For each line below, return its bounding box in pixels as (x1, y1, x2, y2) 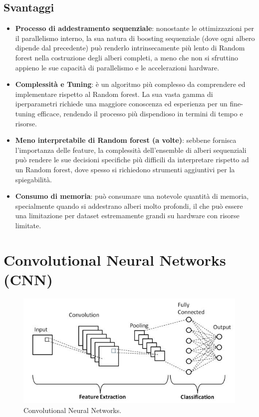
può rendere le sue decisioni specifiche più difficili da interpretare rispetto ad (15, 154, 249, 165)
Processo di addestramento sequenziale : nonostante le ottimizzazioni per (15, 23, 254, 33)
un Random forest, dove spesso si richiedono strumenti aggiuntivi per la (15, 164, 235, 174)
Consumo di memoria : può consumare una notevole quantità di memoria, (15, 191, 249, 201)
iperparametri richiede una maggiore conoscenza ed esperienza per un (15, 98, 228, 109)
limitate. (15, 220, 41, 230)
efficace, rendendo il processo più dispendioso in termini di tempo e (37, 108, 243, 118)
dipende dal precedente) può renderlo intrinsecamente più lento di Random (15, 42, 245, 53)
